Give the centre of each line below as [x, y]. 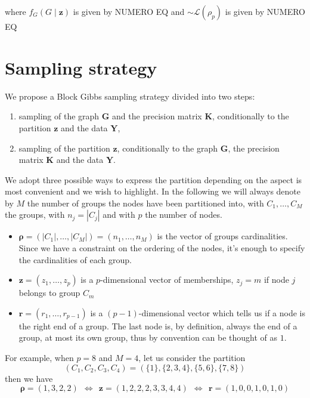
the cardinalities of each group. [75, 259]
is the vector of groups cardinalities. [222, 236]
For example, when [39, 358]
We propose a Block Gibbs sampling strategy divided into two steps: [130, 96]
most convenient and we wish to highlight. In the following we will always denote [153, 191]
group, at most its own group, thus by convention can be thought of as [148, 337]
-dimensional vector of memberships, [167, 280]
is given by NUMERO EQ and [129, 11]
